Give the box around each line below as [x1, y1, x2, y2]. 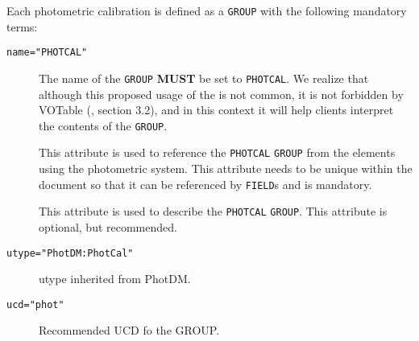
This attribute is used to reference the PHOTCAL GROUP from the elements [39, 144, 396, 161]
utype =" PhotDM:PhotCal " [6, 247, 134, 259]
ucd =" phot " [6, 298, 64, 310]
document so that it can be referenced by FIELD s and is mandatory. [39, 175, 372, 192]
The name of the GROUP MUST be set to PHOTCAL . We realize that [39, 69, 369, 86]
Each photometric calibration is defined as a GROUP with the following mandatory [6, 2, 407, 18]
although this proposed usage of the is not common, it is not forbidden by [39, 85, 404, 102]
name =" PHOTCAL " [6, 47, 88, 59]
